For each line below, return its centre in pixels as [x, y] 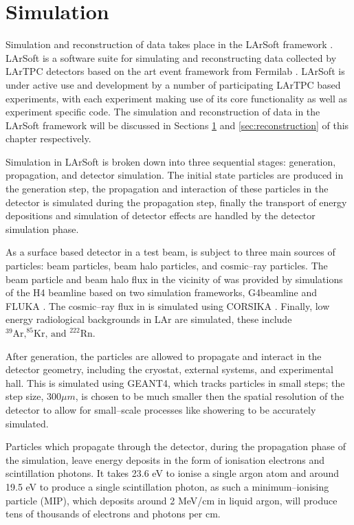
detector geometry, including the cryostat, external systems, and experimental [169, 369]
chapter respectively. [48, 138]
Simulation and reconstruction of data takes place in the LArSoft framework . [169, 44]
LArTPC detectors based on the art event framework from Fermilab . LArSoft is [175, 71]
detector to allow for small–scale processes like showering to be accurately [161, 409]
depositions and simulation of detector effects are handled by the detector [161, 215]
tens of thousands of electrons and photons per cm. [113, 514]
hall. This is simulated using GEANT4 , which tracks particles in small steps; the [175, 382]
